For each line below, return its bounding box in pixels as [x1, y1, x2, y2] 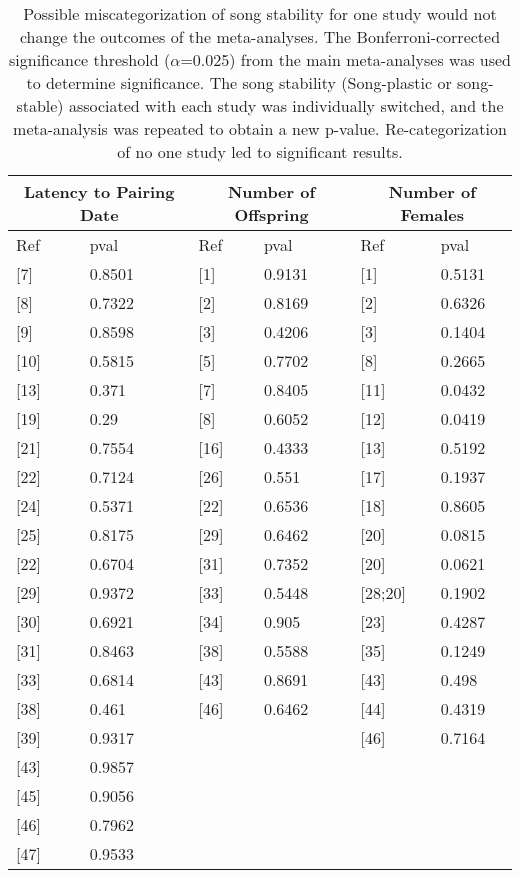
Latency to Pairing [23, 180, 175, 203]
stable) [16, 94, 64, 117]
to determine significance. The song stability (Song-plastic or [26, 71, 452, 94]
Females [400, 203, 465, 226]
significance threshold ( [9, 48, 171, 71]
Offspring [234, 203, 309, 226]
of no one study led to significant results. [117, 140, 403, 163]
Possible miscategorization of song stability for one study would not [23, 2, 497, 25]
